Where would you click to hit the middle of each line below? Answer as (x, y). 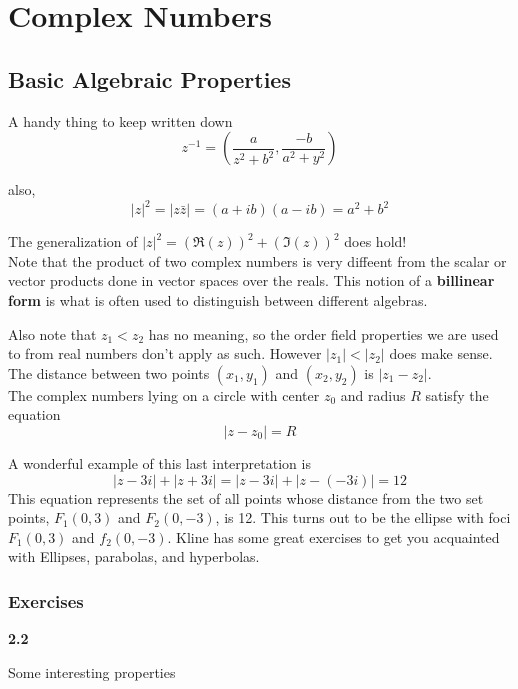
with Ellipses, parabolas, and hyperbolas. (134, 556)
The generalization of (73, 241)
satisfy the (457, 394)
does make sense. (441, 353)
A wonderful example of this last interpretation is (159, 463)
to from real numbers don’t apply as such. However (165, 353)
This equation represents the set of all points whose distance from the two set (246, 497)
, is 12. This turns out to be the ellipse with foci (363, 517)
